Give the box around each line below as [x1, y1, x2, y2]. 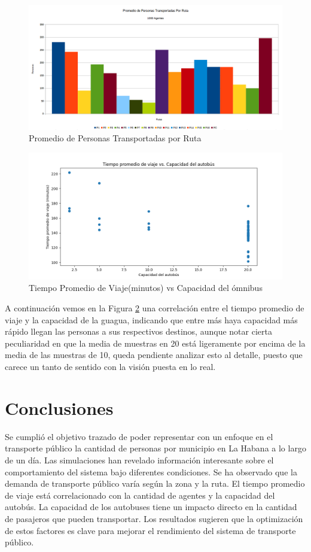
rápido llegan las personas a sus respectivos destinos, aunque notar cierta [5, 325, 272, 338]
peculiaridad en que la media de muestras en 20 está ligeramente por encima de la [5, 336, 306, 349]
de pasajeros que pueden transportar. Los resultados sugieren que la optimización [5, 512, 303, 524]
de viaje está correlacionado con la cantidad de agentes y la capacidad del [5, 489, 275, 501]
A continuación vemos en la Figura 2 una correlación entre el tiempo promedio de [5, 302, 304, 314]
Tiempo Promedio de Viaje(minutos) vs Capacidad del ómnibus [29, 281, 263, 294]
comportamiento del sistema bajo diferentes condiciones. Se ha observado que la [5, 465, 297, 478]
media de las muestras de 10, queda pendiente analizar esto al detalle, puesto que [5, 348, 303, 361]
